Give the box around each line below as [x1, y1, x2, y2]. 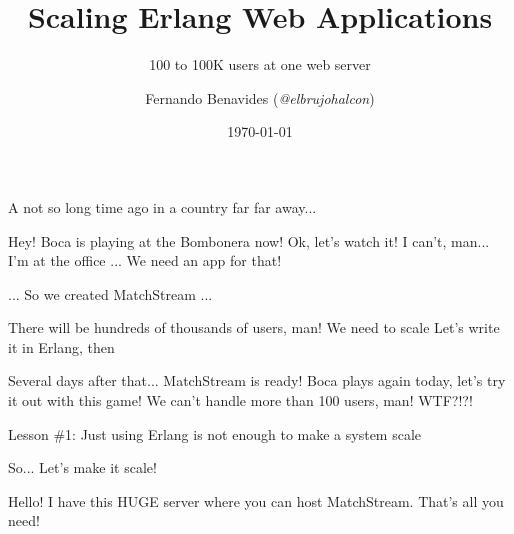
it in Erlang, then [8, 336, 115, 357]
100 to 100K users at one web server [149, 54, 371, 75]
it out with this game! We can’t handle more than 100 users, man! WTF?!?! [8, 390, 473, 411]
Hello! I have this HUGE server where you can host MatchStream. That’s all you [8, 490, 504, 511]
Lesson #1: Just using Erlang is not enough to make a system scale [8, 423, 422, 444]
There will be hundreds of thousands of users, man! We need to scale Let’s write [8, 317, 500, 338]
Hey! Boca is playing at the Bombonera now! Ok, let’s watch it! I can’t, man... [8, 230, 490, 251]
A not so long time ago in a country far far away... [8, 196, 317, 217]
